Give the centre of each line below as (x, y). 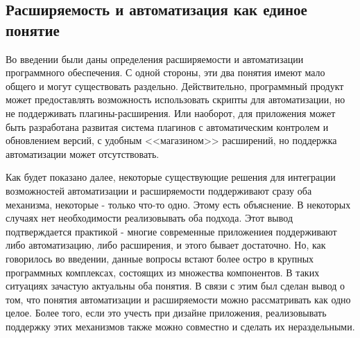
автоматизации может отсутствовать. (83, 153)
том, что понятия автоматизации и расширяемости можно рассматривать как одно (178, 299)
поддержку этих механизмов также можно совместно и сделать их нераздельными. (180, 326)
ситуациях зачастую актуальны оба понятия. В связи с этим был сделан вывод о (175, 286)
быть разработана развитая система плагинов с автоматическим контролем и (167, 126)
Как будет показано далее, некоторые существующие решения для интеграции (171, 177)
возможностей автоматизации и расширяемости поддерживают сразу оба (159, 190)
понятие (33, 29)
